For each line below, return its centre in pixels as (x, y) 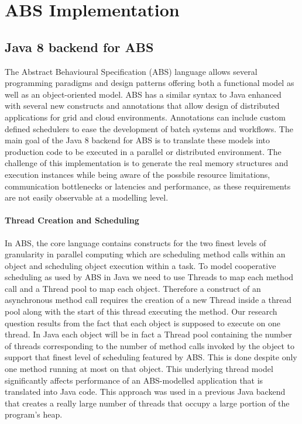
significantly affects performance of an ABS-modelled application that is (134, 380)
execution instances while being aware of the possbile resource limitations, (138, 174)
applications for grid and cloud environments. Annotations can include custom (145, 117)
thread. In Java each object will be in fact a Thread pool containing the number (149, 334)
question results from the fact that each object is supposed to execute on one (143, 323)
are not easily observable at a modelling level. (87, 197)
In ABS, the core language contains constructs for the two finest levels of (135, 242)
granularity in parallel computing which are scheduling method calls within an (145, 254)
